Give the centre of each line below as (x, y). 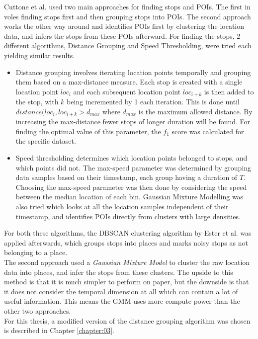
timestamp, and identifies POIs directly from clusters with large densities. (128, 216)
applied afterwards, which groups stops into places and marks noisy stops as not (126, 242)
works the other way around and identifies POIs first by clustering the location (124, 26)
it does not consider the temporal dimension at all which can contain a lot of (121, 291)
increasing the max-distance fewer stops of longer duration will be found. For (133, 122)
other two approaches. (38, 310)
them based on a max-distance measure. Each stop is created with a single (129, 82)
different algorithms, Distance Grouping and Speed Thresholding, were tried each (128, 45)
